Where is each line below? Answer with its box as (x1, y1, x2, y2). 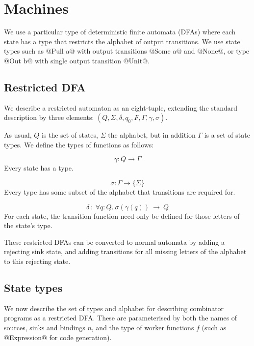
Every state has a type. (4, 163, 74, 173)
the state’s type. (4, 220, 52, 231)
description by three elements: (4, 112, 94, 122)
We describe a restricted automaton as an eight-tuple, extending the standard (4, 102, 238, 113)
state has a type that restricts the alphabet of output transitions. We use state (4, 36, 240, 46)
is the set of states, (41, 130, 98, 140)
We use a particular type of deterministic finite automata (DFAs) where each (4, 27, 236, 37)
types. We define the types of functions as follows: (4, 139, 154, 149)
